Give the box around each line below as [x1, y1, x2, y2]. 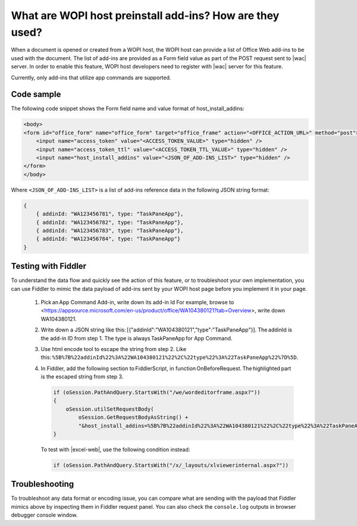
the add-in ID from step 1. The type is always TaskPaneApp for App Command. [40, 334, 233, 342]
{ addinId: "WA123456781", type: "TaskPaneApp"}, [36, 211, 184, 217]
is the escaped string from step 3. [40, 373, 124, 380]
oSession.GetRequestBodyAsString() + [78, 414, 189, 421]
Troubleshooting [11, 479, 74, 489]
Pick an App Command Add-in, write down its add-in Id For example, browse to [40, 298, 234, 306]
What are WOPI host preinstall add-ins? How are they [11, 9, 280, 22]
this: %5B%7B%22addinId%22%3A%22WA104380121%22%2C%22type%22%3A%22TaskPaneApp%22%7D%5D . [40, 354, 299, 361]
